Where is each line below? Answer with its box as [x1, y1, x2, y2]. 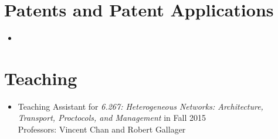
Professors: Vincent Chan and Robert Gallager [18, 123, 186, 135]
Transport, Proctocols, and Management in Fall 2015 [18, 111, 206, 124]
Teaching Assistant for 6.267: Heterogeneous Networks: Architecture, [18, 100, 263, 112]
